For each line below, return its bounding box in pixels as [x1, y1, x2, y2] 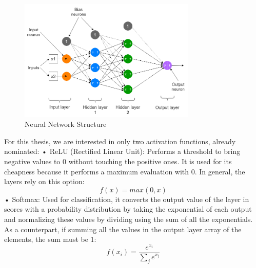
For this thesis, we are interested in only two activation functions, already [4, 136, 236, 146]
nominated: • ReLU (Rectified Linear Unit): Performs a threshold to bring [4, 146, 241, 157]
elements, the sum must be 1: [4, 234, 96, 244]
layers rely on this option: [4, 176, 85, 187]
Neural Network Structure [25, 119, 107, 129]
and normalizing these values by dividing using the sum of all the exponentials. [4, 214, 253, 225]
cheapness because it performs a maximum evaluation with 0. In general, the [4, 166, 245, 176]
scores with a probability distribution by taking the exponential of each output [4, 204, 252, 214]
